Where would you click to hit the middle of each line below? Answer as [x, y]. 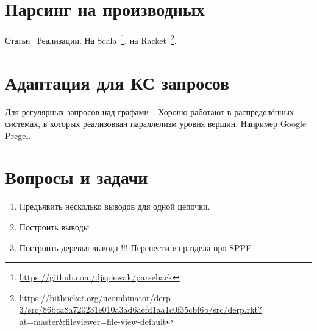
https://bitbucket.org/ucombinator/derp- [96, 297]
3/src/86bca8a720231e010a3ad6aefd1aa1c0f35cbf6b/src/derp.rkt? [141, 309]
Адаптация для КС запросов [117, 82]
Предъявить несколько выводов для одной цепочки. [115, 206]
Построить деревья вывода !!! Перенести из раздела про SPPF [135, 247]
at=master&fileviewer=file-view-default [93, 321]
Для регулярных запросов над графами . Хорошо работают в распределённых [150, 111]
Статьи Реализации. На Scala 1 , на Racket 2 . [91, 39]
